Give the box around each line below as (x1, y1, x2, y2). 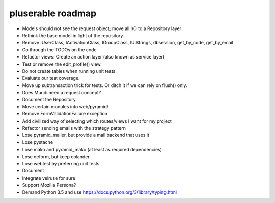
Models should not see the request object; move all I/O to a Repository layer (22, 25, 182, 32)
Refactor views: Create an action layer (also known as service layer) (22, 54, 165, 60)
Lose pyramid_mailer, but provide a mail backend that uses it (22, 132, 150, 138)
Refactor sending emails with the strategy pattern (22, 125, 126, 131)
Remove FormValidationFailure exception (22, 111, 108, 117)
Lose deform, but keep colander (22, 153, 90, 160)
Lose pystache (22, 139, 53, 145)
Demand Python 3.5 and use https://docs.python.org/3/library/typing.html (22, 189, 177, 195)
